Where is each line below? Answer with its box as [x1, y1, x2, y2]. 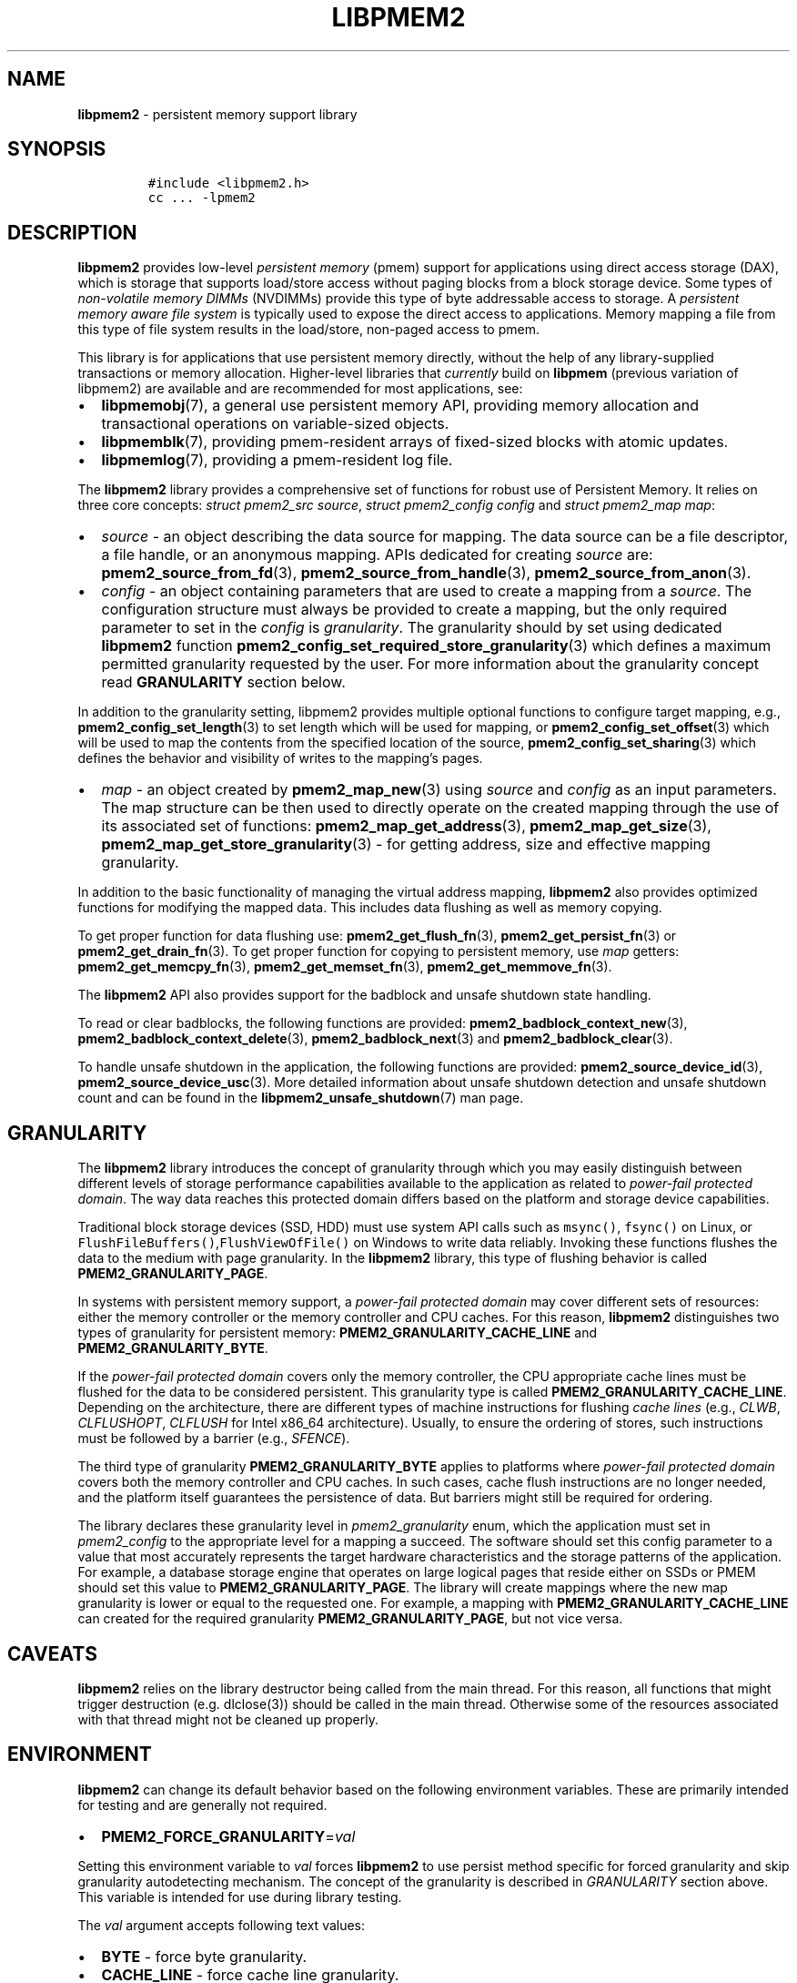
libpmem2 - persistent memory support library [77, 106, 358, 122]
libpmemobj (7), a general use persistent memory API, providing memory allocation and [101, 396, 699, 415]
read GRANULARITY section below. [101, 673, 346, 692]
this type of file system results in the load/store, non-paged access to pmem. [77, 321, 540, 338]
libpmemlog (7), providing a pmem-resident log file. [101, 451, 453, 470]
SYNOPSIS [7, 137, 106, 161]
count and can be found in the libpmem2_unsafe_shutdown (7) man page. [77, 1090, 524, 1106]
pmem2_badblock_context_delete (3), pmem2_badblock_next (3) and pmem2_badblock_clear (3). [77, 1031, 673, 1047]
